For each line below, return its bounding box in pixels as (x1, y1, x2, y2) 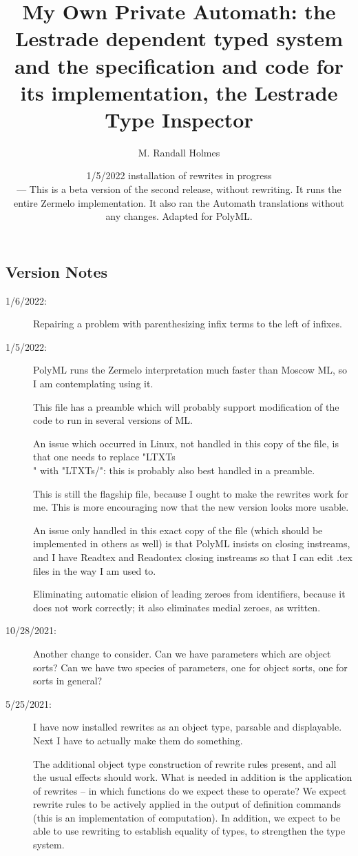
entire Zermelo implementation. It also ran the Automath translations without (14, 195, 344, 210)
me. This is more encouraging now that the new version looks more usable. (33, 500, 349, 514)
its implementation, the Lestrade (20, 78, 338, 106)
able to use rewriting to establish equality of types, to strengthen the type (33, 824, 346, 838)
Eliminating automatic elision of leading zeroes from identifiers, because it (33, 587, 346, 601)
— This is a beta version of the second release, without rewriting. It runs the (17, 182, 341, 196)
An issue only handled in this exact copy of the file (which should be (33, 522, 323, 537)
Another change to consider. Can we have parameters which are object (33, 646, 331, 660)
